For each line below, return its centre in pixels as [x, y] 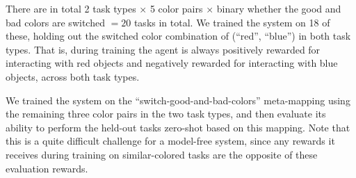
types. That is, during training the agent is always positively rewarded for [163, 49]
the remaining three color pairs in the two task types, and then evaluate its [166, 114]
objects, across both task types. [73, 76]
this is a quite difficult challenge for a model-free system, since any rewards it [170, 141]
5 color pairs [176, 8]
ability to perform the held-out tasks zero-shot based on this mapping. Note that [178, 127]
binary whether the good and [279, 8]
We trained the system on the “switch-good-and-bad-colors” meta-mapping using [178, 100]
